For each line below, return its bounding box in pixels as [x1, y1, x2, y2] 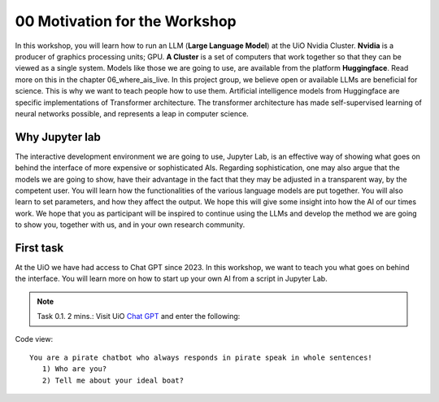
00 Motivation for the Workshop [15, 12, 237, 30]
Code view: [15, 334, 53, 343]
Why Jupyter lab [15, 130, 101, 144]
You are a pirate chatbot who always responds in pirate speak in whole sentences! [29, 353, 373, 362]
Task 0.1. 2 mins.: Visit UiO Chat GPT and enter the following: [37, 312, 241, 321]
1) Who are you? [41, 365, 107, 374]
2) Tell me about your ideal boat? [41, 375, 185, 385]
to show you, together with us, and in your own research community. [15, 220, 246, 229]
